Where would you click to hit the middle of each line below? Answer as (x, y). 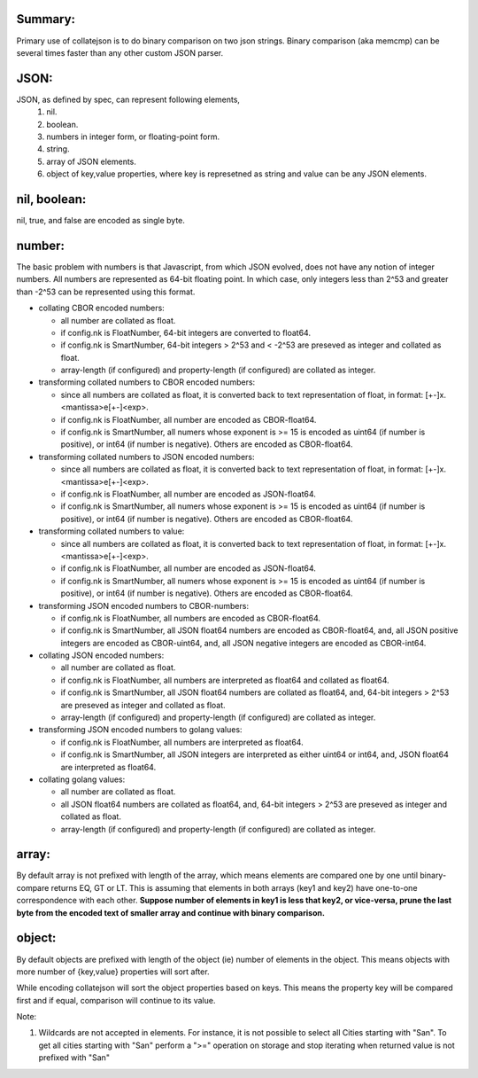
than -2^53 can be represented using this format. (106, 292)
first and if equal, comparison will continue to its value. (116, 1000)
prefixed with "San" (74, 1058)
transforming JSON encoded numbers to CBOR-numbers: (144, 605)
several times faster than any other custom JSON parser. (120, 52)
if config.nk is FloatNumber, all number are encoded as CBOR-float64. (189, 419)
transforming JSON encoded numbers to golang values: (140, 730)
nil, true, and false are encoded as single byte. (101, 221)
